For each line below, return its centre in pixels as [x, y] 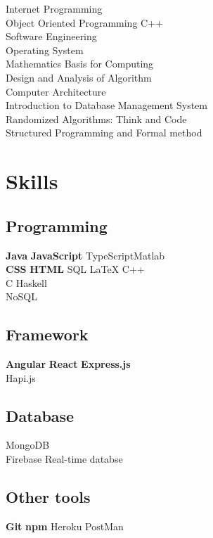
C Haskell [26, 282]
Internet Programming [54, 8]
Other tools [48, 497]
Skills [32, 181]
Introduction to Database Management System [106, 105]
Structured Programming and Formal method [104, 133]
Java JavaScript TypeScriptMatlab [85, 255]
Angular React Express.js [68, 364]
